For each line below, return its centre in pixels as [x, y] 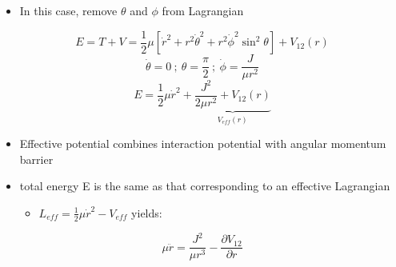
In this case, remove [68, 10]
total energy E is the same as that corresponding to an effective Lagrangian [205, 186]
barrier [36, 159]
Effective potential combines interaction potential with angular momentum [203, 143]
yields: [147, 212]
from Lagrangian [203, 10]
